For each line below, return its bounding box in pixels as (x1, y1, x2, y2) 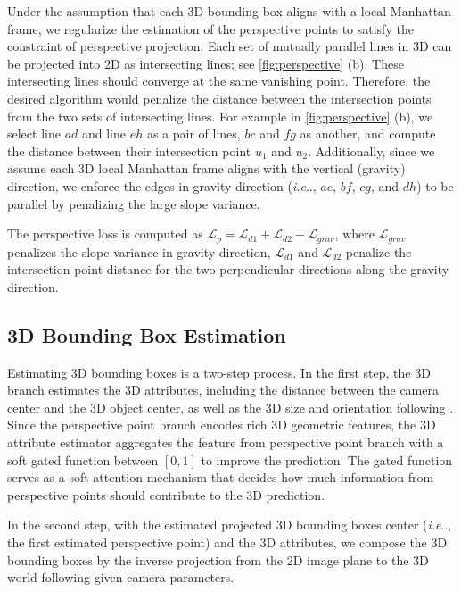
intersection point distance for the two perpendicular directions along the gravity (7, 260, 449, 279)
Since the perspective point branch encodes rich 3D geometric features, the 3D (7, 415, 436, 434)
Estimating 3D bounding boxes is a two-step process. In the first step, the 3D (7, 363, 431, 381)
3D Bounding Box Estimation (7, 321, 286, 348)
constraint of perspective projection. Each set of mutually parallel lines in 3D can (7, 37, 452, 55)
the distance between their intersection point (7, 141, 251, 160)
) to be (416, 176, 454, 195)
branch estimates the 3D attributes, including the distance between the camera (7, 380, 439, 399)
